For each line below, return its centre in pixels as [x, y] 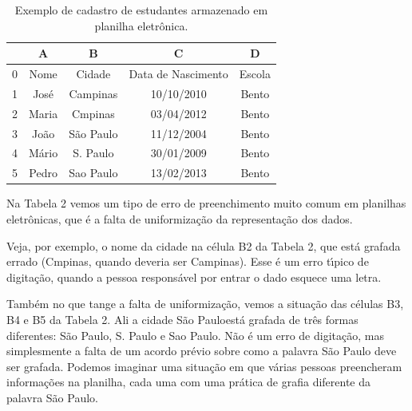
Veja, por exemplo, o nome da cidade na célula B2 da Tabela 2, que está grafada [204, 245]
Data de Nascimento [178, 74]
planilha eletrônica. [141, 25]
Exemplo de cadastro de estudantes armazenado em [141, 10]
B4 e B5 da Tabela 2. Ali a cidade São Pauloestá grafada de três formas [182, 319]
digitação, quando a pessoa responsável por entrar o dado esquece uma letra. [194, 277]
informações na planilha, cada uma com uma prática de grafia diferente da [189, 382]
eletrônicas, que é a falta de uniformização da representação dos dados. [180, 218]
